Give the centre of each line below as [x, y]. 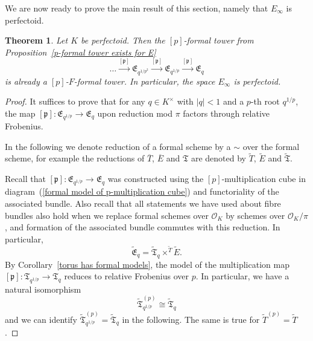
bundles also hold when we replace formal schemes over [107, 215]
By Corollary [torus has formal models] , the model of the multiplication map [147, 264]
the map [20, 113]
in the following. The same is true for [191, 319]
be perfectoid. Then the [123, 40]
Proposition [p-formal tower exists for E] [81, 52]
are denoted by [218, 158]
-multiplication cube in [264, 179]
